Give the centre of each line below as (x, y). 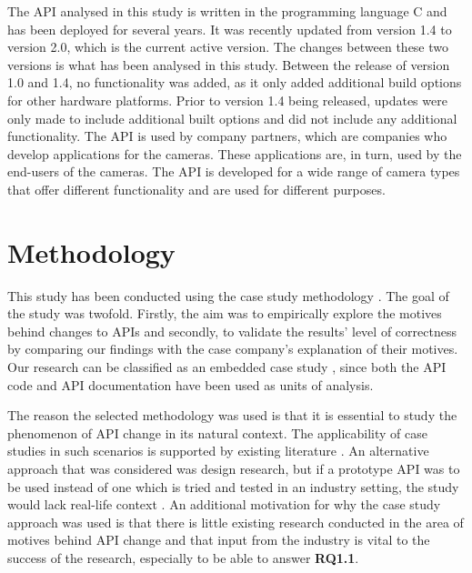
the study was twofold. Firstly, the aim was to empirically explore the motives (225, 313)
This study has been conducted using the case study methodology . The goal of (228, 295)
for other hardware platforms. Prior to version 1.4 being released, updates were (227, 100)
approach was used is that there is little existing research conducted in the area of (236, 522)
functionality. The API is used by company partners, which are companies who (227, 136)
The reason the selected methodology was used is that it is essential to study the (232, 415)
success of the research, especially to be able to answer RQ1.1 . (183, 557)
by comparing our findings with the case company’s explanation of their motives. (233, 349)
